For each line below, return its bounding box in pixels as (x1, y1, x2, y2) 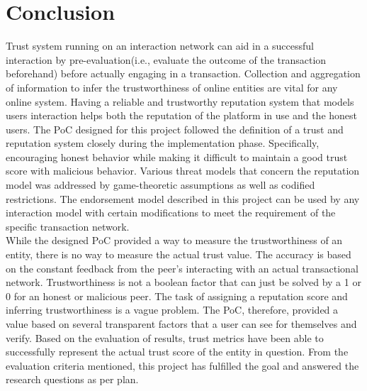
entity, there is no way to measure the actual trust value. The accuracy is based (6, 247, 351, 262)
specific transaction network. (6, 219, 130, 233)
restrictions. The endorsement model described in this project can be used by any (6, 191, 360, 206)
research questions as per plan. (6, 372, 139, 387)
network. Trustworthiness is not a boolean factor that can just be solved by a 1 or (6, 275, 361, 290)
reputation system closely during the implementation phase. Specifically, (6, 136, 320, 150)
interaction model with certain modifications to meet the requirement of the (6, 205, 336, 220)
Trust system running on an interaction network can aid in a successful (6, 38, 315, 53)
